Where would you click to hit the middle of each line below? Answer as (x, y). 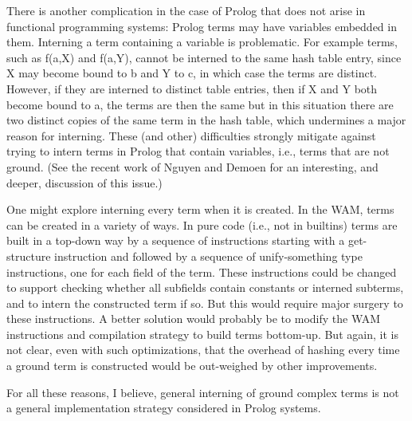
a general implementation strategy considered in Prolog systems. (164, 408)
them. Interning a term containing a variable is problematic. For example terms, (202, 42)
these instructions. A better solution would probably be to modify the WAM (194, 319)
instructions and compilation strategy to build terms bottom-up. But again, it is (202, 334)
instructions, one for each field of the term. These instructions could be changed (202, 271)
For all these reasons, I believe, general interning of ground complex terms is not (203, 392)
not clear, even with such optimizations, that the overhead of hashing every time (203, 350)
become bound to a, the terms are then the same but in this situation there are (200, 104)
